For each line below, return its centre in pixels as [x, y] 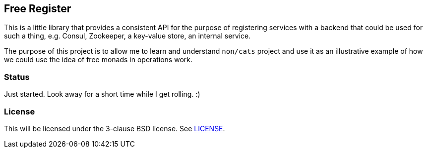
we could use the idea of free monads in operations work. [98, 60]
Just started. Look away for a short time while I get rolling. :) [102, 94]
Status [17, 77]
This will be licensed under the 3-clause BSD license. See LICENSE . [115, 128]
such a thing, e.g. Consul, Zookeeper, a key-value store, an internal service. [127, 36]
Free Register [38, 9]
